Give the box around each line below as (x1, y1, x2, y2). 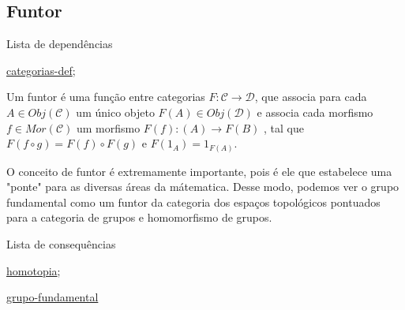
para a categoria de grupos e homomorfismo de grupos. (6, 209, 272, 226)
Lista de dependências (6, 35, 113, 52)
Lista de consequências (6, 236, 116, 252)
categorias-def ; (6, 62, 76, 78)
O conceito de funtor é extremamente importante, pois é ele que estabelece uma (6, 162, 392, 179)
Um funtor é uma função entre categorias (6, 88, 205, 105)
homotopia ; (6, 262, 61, 278)
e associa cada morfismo (257, 103, 373, 120)
